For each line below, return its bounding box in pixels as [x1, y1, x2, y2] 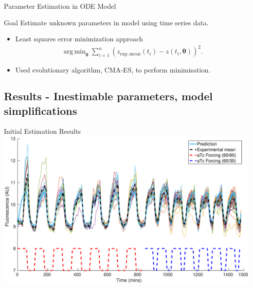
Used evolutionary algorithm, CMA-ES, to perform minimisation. [15, 65, 211, 75]
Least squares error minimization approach [15, 34, 143, 44]
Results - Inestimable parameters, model [4, 89, 213, 104]
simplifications [4, 103, 77, 118]
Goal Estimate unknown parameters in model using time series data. [4, 17, 209, 27]
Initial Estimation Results [4, 126, 81, 136]
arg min [63, 48, 86, 55]
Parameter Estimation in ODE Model [4, 1, 116, 11]
